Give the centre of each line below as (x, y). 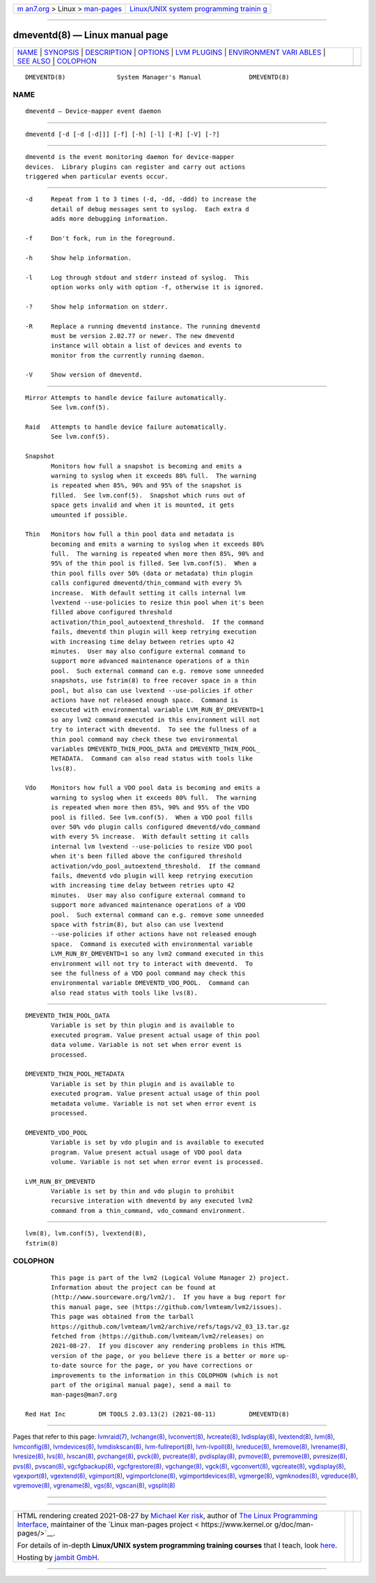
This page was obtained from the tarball (123, 1317)
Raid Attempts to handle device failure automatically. (126, 427)
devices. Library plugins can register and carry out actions (135, 167)
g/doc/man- (294, 1524)
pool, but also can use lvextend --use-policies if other (152, 690)
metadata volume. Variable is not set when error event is (154, 1103)
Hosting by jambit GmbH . (58, 1557)
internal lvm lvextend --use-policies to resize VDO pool (152, 846)
